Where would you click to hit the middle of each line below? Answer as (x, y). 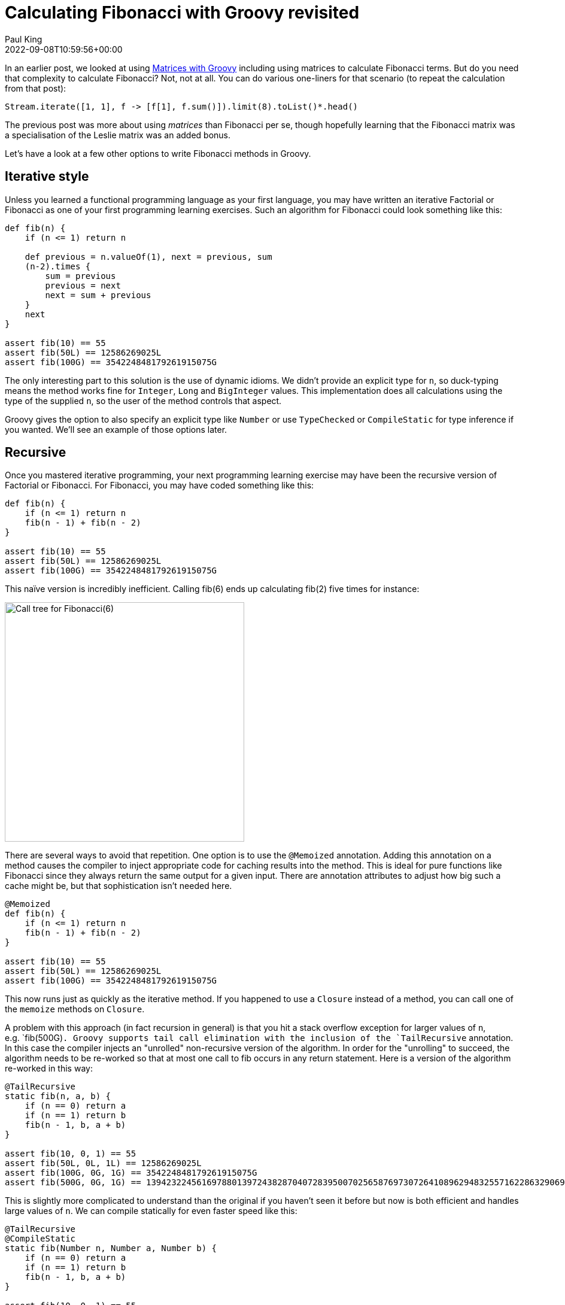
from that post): (36, 88)
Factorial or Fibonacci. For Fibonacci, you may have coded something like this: (160, 485)
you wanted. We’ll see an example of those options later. (116, 429)
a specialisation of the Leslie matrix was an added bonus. (118, 135)
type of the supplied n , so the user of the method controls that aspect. (143, 400)
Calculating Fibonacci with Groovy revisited (182, 13)
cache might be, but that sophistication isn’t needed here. (119, 886)
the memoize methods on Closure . (75, 1009)
